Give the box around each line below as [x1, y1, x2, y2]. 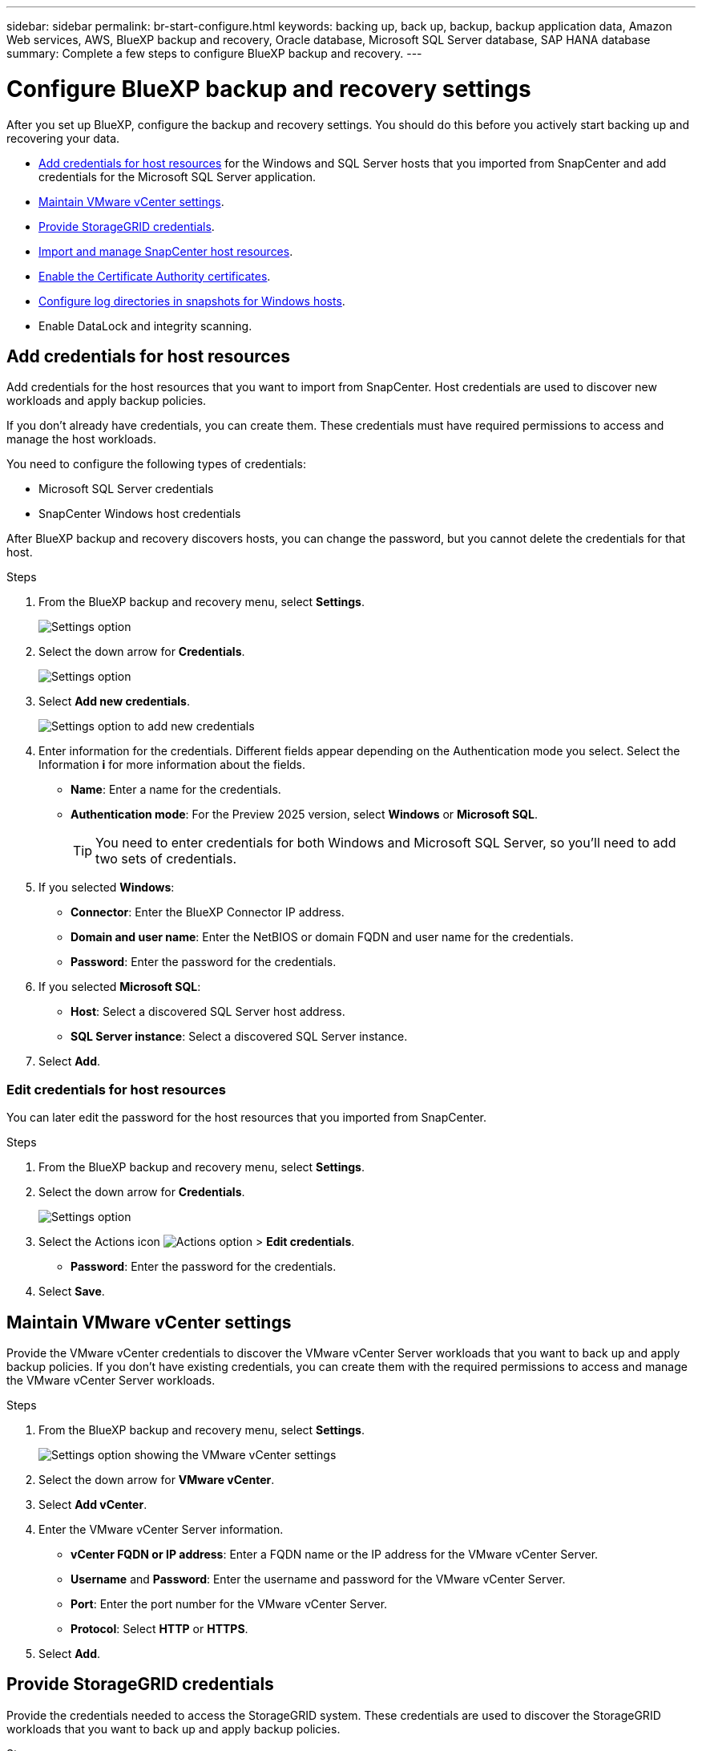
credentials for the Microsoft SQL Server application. [38, 169, 317, 184]
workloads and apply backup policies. [6, 394, 207, 408]
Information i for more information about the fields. [38, 758, 306, 772]
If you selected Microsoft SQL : [38, 980, 201, 994]
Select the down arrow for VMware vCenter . [38, 1472, 275, 1486]
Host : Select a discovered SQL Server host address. [71, 1005, 345, 1019]
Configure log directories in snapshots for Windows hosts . [38, 293, 345, 308]
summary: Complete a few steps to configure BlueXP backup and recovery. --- [6, 47, 422, 60]
